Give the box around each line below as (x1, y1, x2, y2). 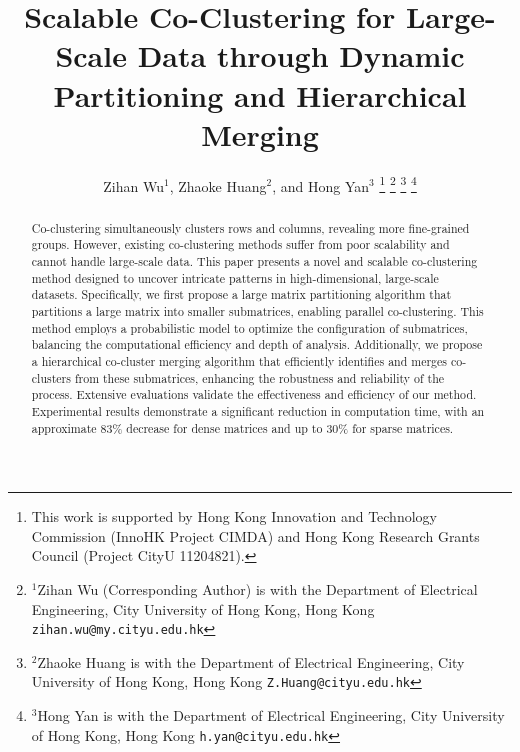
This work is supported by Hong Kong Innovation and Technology (31, 506, 437, 527)
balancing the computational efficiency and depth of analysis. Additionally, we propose (31, 336, 483, 353)
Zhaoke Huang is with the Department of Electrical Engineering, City (37, 651, 465, 672)
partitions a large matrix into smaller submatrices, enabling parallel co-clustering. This (31, 303, 484, 320)
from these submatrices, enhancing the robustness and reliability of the (74, 369, 445, 386)
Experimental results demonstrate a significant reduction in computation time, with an (31, 402, 485, 419)
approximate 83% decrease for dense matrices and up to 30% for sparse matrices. (31, 419, 454, 436)
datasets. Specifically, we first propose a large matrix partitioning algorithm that (31, 286, 452, 303)
